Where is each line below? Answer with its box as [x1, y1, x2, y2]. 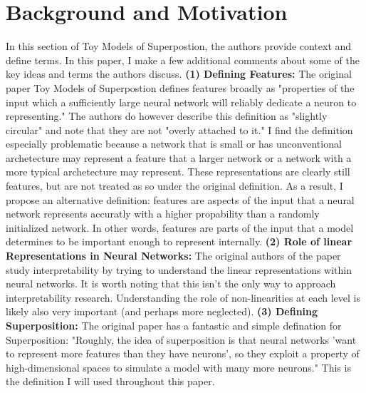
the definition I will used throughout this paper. [6, 374, 215, 389]
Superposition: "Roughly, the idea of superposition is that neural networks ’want [6, 332, 357, 347]
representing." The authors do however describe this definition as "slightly [6, 108, 328, 123]
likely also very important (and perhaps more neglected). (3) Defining [6, 304, 318, 319]
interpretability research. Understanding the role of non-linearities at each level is [6, 290, 360, 305]
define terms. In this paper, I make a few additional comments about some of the [6, 52, 360, 67]
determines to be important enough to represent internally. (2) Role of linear [6, 234, 352, 249]
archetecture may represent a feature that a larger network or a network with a [6, 150, 352, 165]
